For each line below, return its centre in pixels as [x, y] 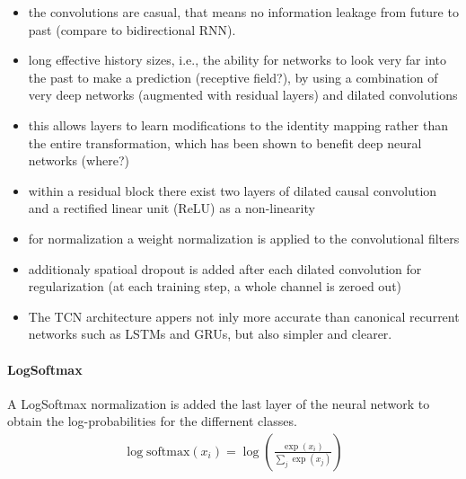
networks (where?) [79, 160]
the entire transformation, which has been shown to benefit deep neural [225, 142]
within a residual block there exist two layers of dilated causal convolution [233, 190]
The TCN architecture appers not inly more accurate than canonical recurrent [244, 316]
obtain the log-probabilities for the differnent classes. [152, 421]
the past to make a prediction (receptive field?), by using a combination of [233, 77]
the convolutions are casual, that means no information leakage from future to [243, 12]
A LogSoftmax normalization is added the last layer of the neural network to [219, 403]
